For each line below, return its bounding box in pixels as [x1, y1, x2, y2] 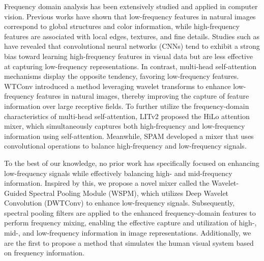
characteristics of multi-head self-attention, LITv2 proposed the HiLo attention [4, 110, 250, 121]
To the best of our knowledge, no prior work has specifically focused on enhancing [4, 157, 259, 168]
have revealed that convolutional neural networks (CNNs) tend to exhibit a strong [4, 41, 260, 51]
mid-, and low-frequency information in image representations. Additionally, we [4, 227, 251, 238]
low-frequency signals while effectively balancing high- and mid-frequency [4, 167, 232, 178]
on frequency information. [4, 247, 85, 258]
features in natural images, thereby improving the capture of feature [36, 91, 249, 101]
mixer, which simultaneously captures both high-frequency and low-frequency [4, 121, 245, 131]
